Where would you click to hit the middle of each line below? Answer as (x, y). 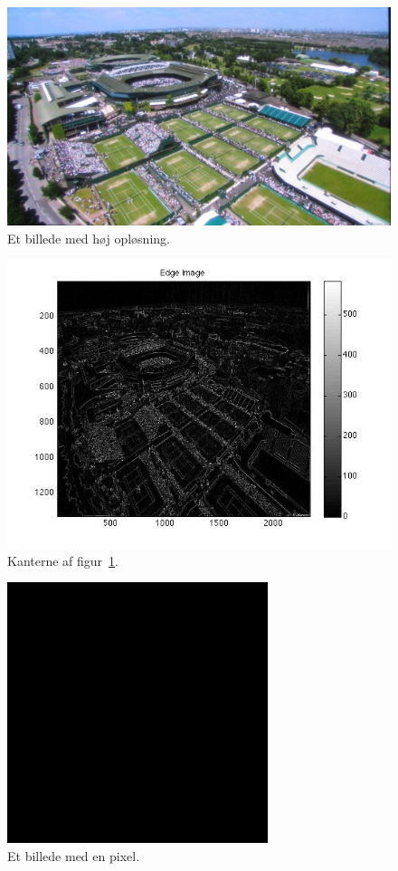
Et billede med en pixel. (74, 855)
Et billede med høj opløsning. (89, 238)
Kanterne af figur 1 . (63, 560)
